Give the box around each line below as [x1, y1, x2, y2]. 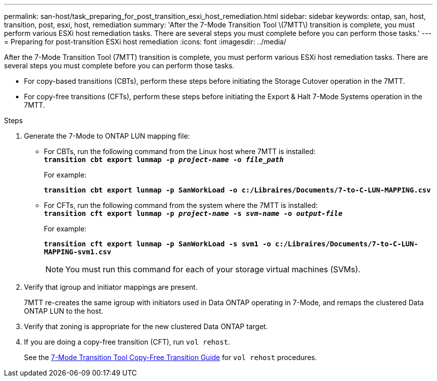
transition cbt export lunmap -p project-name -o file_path [44, 156, 284, 164]
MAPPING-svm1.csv [44, 248, 111, 256]
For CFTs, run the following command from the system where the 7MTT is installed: [44, 201, 318, 209]
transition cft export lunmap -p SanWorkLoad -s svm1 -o [44, 240, 271, 248]
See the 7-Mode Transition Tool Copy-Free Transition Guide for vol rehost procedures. [24, 353, 317, 362]
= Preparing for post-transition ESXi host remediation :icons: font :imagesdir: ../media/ [4, 37, 286, 46]
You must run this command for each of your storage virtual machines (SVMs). [65, 264, 361, 274]
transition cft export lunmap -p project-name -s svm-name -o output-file [44, 209, 343, 217]
